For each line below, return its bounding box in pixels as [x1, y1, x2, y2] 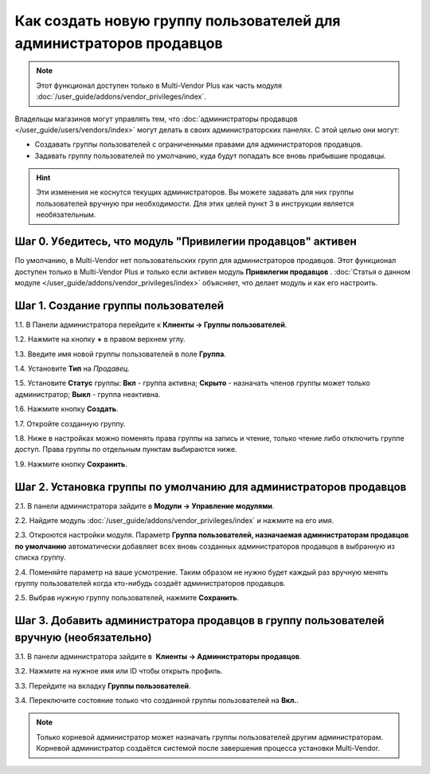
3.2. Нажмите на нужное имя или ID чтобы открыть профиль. [14, 666, 223, 676]
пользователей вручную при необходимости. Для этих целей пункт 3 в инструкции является [36, 198, 354, 208]
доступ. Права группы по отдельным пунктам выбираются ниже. [14, 445, 238, 454]
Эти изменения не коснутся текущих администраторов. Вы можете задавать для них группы [36, 187, 354, 197]
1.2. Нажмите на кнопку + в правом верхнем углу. [14, 335, 186, 344]
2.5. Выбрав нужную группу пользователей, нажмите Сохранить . [14, 593, 240, 603]
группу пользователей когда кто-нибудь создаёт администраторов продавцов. [14, 579, 286, 587]
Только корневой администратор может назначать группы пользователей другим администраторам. [36, 732, 384, 741]
